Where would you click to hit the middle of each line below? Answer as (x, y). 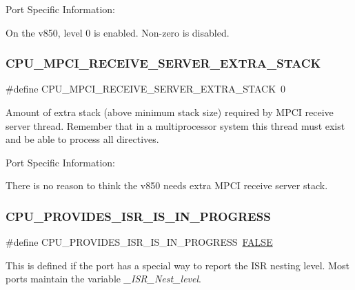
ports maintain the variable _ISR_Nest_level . (103, 279)
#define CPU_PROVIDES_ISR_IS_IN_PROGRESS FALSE (139, 242)
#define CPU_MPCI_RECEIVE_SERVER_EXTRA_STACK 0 (146, 89)
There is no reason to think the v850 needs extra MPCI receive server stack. (167, 185)
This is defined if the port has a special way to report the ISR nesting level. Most (177, 265)
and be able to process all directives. (82, 139)
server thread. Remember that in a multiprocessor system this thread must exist (175, 125)
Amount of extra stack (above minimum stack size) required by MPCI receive (170, 112)
